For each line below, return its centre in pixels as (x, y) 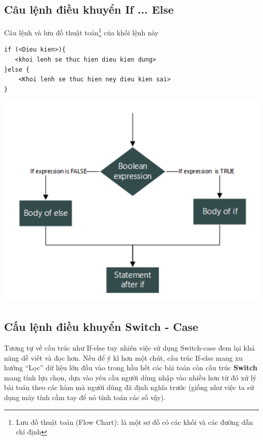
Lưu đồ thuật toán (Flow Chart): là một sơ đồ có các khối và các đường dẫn (135, 422)
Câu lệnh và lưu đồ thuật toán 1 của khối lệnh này (81, 32)
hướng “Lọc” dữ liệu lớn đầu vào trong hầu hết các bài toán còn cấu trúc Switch (131, 368)
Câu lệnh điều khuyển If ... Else (89, 9)
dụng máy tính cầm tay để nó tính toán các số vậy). (85, 397)
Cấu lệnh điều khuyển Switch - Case (101, 327)
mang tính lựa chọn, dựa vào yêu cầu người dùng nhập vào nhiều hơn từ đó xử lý (130, 377)
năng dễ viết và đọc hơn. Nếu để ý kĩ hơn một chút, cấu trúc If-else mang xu (123, 357)
